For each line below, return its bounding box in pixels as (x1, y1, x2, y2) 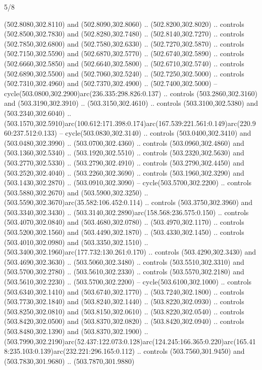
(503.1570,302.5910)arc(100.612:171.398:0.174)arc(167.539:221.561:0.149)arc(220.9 (4, 117, 256, 128)
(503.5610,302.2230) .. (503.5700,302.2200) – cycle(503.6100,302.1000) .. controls (4, 276, 252, 287)
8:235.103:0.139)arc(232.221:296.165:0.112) (4, 346, 135, 356)
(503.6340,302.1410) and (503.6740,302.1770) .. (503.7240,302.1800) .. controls (4, 286, 244, 297)
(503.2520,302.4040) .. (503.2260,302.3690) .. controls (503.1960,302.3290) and (4, 167, 244, 178)
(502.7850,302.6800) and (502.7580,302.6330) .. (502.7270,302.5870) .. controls (4, 38, 244, 49)
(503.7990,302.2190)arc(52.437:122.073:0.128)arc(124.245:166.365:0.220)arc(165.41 (4, 336, 256, 346)
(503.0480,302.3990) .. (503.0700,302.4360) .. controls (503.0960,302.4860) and (4, 137, 244, 148)
